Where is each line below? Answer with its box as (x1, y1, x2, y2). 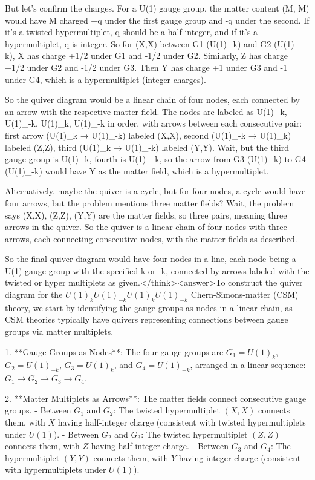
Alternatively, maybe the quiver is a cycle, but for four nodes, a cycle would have (5, 185, 306, 197)
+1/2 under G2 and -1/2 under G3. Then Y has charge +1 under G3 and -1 (5, 61, 288, 73)
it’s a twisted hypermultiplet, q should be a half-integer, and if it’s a (5, 25, 258, 38)
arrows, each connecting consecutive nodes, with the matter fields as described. (5, 232, 297, 245)
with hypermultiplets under (5, 463, 106, 476)
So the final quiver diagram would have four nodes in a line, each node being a (5, 252, 296, 265)
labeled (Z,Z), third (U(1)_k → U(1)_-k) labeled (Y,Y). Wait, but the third (5, 140, 289, 153)
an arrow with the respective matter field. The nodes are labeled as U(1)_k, (5, 105, 287, 117)
